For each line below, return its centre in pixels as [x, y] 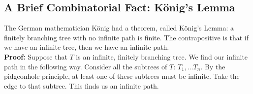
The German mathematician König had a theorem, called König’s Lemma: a [119, 28]
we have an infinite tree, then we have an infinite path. [87, 47]
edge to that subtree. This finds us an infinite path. [81, 85]
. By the [213, 66]
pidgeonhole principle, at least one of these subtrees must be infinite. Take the [122, 76]
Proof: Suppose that [36, 56]
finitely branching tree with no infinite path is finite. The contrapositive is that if [126, 37]
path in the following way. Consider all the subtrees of [86, 66]
